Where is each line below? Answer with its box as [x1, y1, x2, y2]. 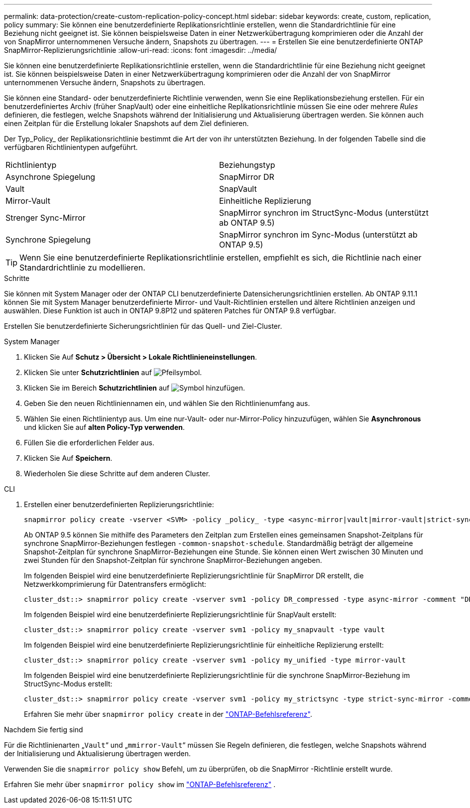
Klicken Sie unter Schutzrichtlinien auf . [24, 368, 202, 377]
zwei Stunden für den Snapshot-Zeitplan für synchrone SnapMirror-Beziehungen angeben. [24, 556, 322, 564]
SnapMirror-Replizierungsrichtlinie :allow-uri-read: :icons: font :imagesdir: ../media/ [4, 46, 277, 54]
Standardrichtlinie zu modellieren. [19, 263, 145, 272]
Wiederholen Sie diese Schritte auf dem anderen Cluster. [24, 469, 211, 478]
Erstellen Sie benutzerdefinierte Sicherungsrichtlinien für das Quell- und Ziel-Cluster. [4, 322, 282, 330]
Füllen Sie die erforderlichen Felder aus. [24, 438, 155, 447]
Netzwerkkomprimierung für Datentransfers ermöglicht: [24, 580, 207, 588]
